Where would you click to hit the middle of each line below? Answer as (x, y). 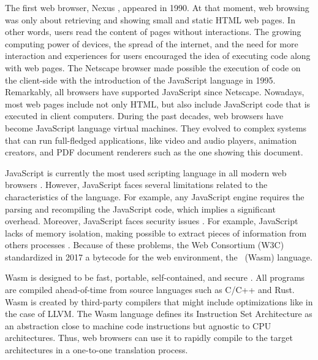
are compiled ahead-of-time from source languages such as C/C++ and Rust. (150, 290)
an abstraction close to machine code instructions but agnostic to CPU (138, 325)
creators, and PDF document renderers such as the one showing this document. (154, 152)
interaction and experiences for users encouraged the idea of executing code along (158, 56)
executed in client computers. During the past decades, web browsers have (144, 116)
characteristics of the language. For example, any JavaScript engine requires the (155, 196)
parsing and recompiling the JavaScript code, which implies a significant (140, 209)
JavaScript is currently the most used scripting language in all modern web (146, 172)
